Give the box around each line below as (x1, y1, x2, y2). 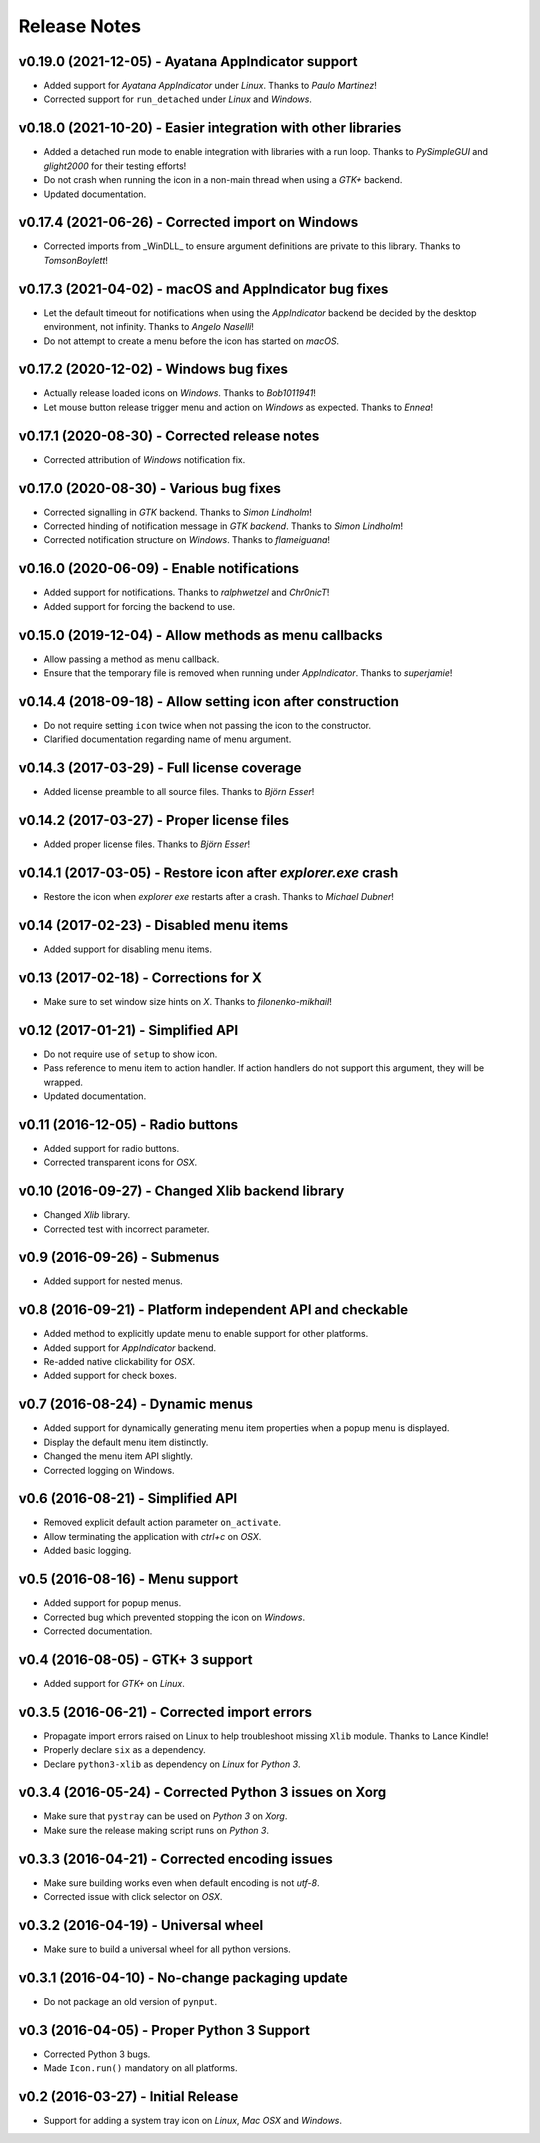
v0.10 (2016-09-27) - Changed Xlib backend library (18, 1183, 345, 1200)
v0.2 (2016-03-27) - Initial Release (18, 2088, 239, 2105)
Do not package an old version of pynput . (43, 1995, 218, 2007)
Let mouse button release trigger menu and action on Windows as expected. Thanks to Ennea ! (43, 401, 434, 413)
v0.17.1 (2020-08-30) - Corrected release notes (18, 427, 320, 444)
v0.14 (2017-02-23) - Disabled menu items (18, 916, 289, 934)
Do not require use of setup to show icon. (43, 1048, 218, 1060)
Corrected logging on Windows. (43, 1464, 175, 1476)
